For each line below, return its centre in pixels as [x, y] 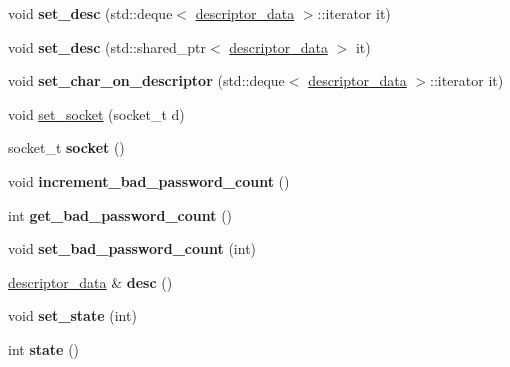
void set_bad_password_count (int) [132, 248]
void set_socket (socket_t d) [96, 113]
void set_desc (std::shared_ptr [107, 46]
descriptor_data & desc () [90, 281]
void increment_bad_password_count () [149, 180]
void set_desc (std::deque [90, 13]
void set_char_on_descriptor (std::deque [146, 80]
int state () [44, 348]
